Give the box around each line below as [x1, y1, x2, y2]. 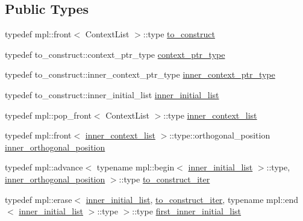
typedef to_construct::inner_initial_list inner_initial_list [5, 88, 219, 101]
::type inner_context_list [163, 108, 257, 121]
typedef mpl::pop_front [5, 108, 92, 121]
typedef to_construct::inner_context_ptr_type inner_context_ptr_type [5, 68, 275, 81]
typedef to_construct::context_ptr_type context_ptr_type [5, 48, 225, 60]
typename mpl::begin [96, 161, 175, 173]
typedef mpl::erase [5, 193, 72, 205]
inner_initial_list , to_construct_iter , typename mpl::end [86, 193, 298, 205]
